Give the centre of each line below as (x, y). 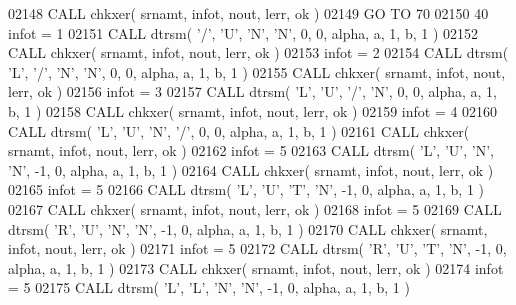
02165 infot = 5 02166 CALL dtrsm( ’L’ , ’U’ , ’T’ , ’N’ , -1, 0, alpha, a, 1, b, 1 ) (246, 189)
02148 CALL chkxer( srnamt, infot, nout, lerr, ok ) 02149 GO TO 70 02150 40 (248, 13)
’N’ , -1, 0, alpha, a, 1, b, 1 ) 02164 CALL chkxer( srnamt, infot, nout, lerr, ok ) (251, 169)
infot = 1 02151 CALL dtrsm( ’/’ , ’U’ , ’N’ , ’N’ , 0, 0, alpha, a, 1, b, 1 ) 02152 (243, 32)
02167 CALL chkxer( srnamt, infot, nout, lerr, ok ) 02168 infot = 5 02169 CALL (255, 208)
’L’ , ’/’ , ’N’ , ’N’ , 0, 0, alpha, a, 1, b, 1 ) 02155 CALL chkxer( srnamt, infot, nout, (257, 71)
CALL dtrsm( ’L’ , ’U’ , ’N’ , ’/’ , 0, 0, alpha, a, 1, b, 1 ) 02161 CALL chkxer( (239, 130)
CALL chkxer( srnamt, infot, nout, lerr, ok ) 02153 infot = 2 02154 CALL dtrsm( (258, 52)
